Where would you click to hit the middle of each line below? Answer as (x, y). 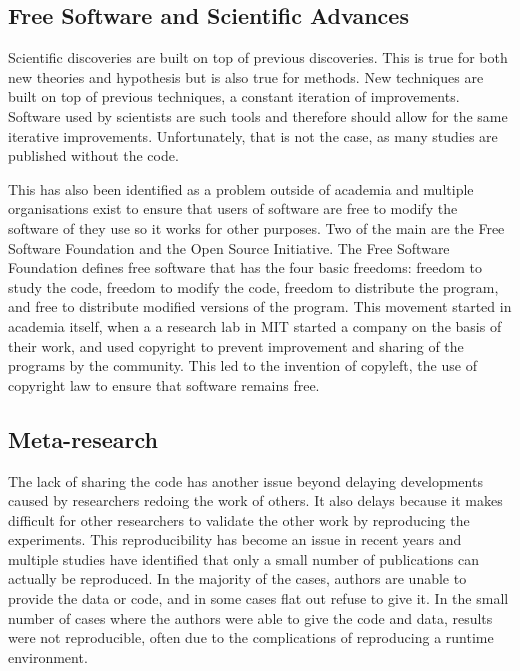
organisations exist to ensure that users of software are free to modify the (233, 208)
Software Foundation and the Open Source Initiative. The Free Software (229, 247)
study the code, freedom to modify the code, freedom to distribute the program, (253, 286)
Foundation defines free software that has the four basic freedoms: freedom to (245, 267)
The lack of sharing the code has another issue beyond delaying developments (245, 480)
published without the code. (93, 155)
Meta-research (83, 438)
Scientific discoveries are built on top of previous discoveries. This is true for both (258, 57)
